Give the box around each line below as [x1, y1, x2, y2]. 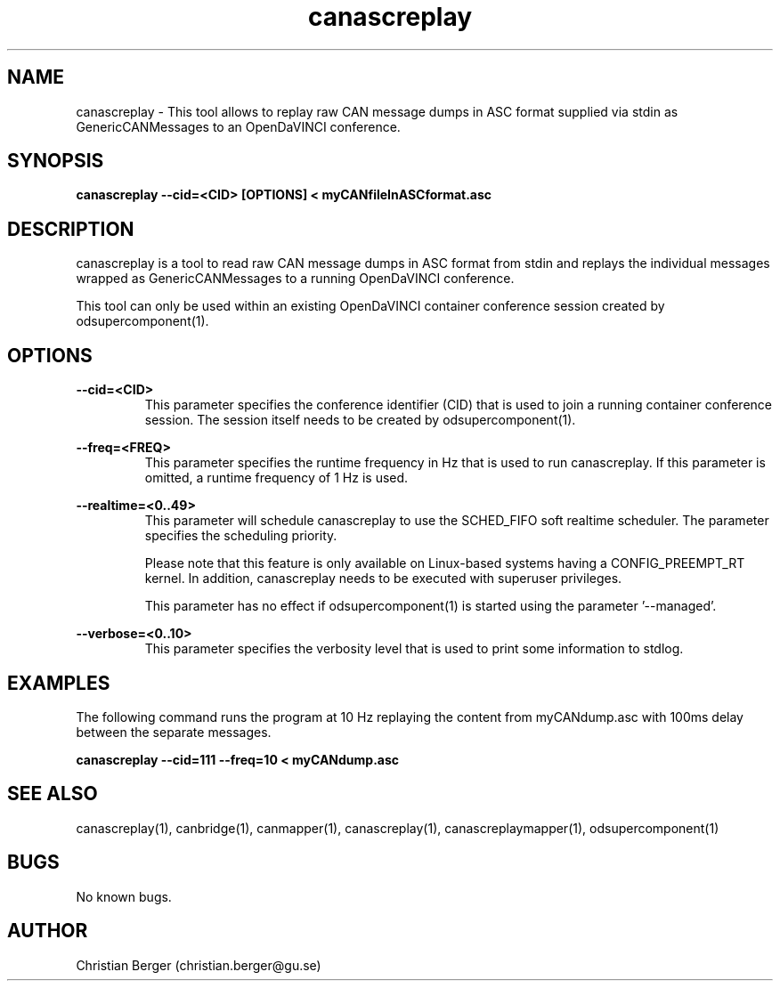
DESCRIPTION [7, 217, 134, 240]
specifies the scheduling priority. [144, 528, 337, 544]
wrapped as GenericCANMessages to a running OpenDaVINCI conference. [76, 271, 515, 287]
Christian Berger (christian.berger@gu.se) [76, 957, 321, 973]
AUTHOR [7, 919, 88, 943]
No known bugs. [76, 888, 172, 904]
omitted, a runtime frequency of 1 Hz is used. [144, 470, 409, 486]
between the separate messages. [76, 724, 272, 740]
